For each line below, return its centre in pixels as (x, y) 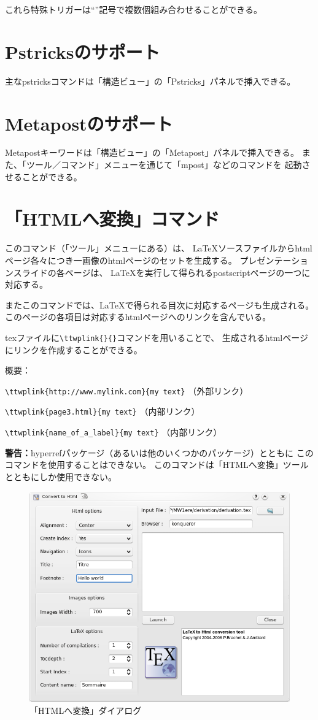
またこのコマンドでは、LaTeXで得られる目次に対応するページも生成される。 (160, 304)
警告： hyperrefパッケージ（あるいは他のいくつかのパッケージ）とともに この (159, 452)
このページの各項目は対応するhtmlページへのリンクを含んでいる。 (138, 317)
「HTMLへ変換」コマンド (112, 219)
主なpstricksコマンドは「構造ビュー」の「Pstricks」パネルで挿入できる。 (150, 81)
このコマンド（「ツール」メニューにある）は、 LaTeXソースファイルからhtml (159, 248)
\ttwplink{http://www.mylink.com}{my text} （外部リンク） (127, 390)
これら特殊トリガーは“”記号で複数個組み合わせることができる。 (134, 9)
